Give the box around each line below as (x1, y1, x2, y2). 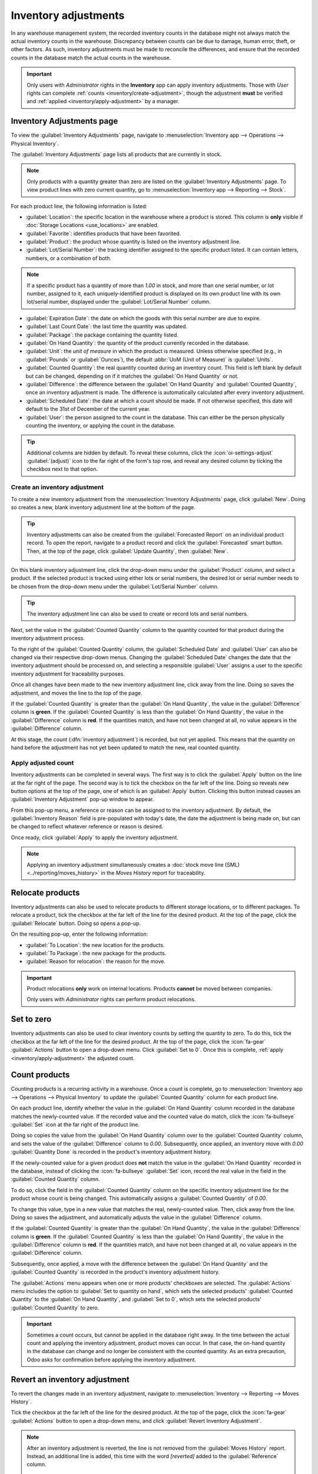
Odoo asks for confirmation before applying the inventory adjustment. (26, 1356, 197, 1363)
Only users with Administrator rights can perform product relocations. (26, 996, 196, 1003)
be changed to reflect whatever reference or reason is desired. (11, 823, 163, 830)
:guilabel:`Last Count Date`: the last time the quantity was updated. (25, 323, 188, 330)
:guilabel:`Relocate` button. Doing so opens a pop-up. (11, 920, 141, 927)
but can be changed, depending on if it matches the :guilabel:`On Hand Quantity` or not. (25, 372, 239, 380)
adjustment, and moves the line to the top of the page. (11, 689, 143, 696)
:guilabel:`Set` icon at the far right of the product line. (11, 1121, 140, 1128)
